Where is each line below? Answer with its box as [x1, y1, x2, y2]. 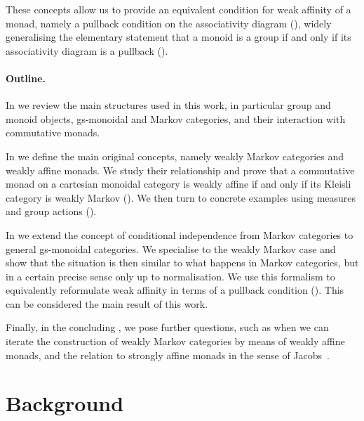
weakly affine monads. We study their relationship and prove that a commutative [6, 162, 355, 177]
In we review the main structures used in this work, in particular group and [6, 98, 331, 112]
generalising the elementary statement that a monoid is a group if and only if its [6, 30, 351, 44]
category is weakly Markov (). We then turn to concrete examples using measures [6, 190, 356, 205]
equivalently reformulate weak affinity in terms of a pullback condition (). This [6, 283, 344, 297]
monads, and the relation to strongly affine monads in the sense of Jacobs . [6, 347, 330, 362]
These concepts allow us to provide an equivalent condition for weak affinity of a [6, 2, 351, 16]
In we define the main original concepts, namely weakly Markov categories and [6, 148, 344, 163]
